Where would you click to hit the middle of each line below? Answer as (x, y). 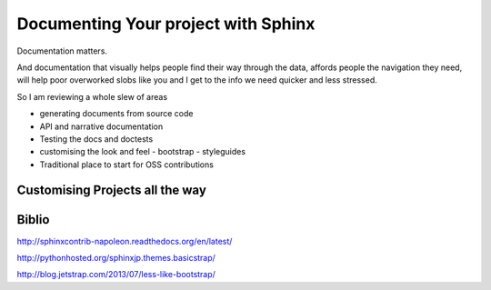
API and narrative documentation (101, 126)
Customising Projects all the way (111, 190)
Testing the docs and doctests (96, 139)
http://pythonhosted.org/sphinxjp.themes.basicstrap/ (116, 257)
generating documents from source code (116, 114)
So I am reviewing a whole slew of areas (92, 96)
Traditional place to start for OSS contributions (126, 165)
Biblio (33, 220)
